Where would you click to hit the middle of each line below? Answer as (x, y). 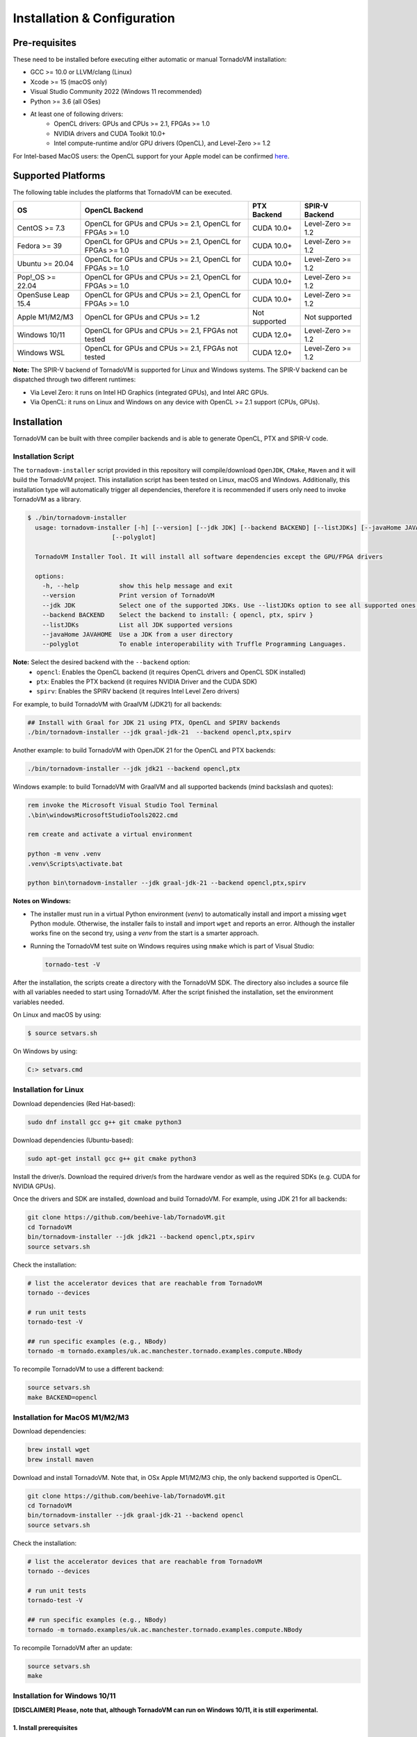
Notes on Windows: (42, 901)
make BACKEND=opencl (62, 1397)
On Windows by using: (45, 1051)
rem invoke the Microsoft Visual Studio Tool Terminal (123, 805)
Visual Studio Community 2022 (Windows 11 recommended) (116, 92)
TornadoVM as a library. (47, 500)
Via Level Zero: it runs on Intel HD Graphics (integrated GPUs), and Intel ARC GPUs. (149, 392)
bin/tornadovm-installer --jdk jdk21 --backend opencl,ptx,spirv (141, 1237)
